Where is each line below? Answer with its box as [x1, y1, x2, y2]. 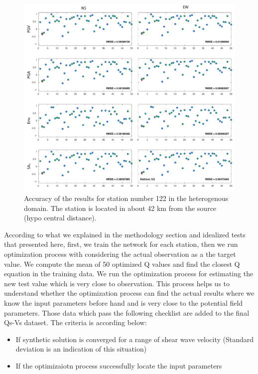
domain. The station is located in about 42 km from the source [24, 202, 217, 213]
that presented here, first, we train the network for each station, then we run [4, 239, 238, 249]
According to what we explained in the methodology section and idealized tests [4, 229, 246, 239]
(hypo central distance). [24, 212, 97, 223]
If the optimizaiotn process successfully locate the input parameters [15, 361, 222, 371]
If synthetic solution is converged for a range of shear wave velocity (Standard [15, 334, 254, 344]
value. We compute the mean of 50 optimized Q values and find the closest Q [4, 258, 240, 269]
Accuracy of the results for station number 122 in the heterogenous [24, 193, 229, 203]
